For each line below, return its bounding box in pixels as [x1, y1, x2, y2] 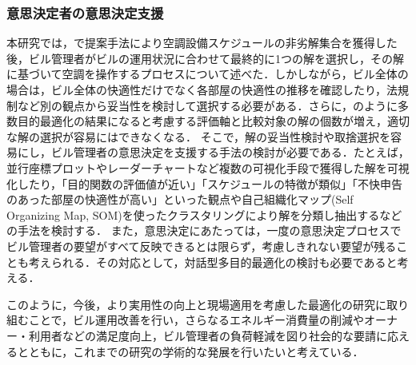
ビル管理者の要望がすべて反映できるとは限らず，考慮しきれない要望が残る [6, 237, 397, 254]
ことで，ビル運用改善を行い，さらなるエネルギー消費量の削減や [28, 311, 365, 328]
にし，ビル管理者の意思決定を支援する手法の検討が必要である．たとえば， [17, 144, 410, 161]
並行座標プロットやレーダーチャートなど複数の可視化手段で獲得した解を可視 [6, 159, 410, 176]
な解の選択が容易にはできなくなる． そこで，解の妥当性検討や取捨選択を [6, 128, 391, 145]
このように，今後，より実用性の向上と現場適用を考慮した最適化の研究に [6, 296, 387, 312]
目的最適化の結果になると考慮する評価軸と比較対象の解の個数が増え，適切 [17, 113, 410, 129]
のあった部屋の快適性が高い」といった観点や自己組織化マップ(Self [6, 191, 354, 208]
